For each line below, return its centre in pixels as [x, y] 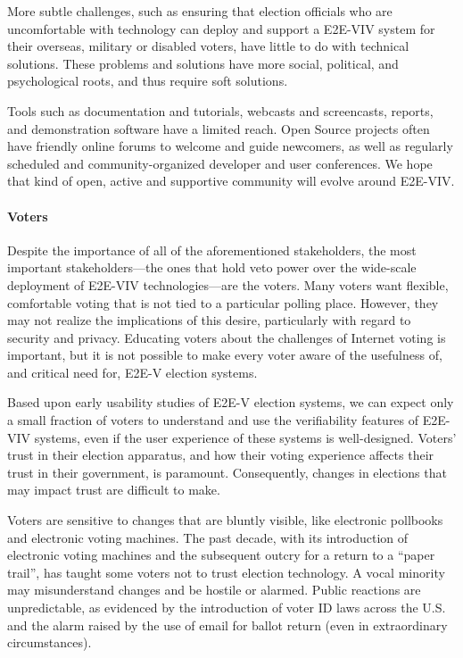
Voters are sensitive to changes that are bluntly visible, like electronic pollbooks [225, 520]
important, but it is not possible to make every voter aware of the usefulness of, [225, 355]
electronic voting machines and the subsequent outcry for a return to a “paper [221, 555]
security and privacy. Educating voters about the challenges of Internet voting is [227, 337]
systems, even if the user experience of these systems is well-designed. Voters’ [245, 437]
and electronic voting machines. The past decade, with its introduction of [208, 537]
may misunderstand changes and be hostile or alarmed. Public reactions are [214, 590]
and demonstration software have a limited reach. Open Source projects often [219, 128]
